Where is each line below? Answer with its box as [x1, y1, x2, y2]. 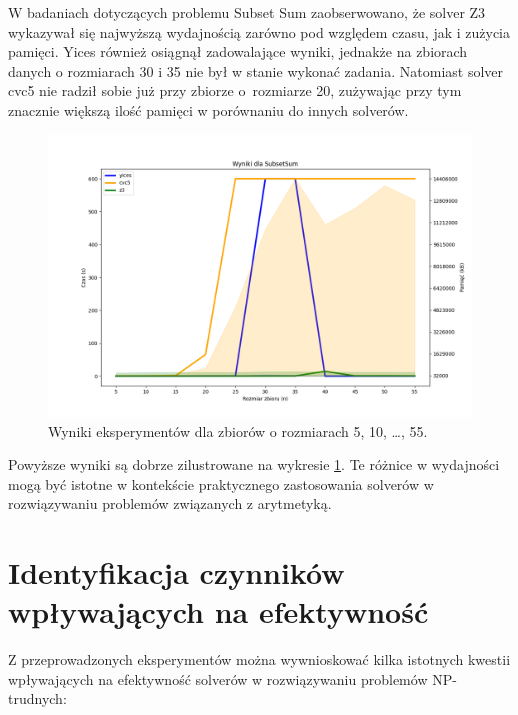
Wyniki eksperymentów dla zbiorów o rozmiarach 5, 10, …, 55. [48, 420, 428, 441]
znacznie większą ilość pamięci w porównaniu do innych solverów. [8, 99, 409, 120]
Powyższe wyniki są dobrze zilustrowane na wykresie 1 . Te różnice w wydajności [8, 454, 500, 475]
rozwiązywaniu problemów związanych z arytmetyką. [8, 493, 332, 514]
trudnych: [8, 688, 67, 709]
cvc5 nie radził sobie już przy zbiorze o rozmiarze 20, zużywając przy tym [8, 80, 462, 101]
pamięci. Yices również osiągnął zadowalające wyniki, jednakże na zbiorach [8, 41, 468, 62]
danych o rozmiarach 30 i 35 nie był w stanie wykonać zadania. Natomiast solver [8, 60, 504, 81]
